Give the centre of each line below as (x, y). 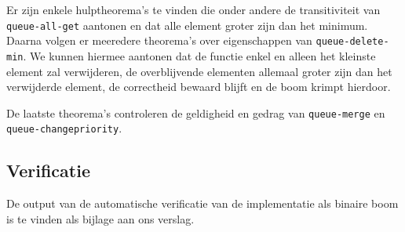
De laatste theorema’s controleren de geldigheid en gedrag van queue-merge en (196, 112)
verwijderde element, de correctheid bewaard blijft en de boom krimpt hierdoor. (199, 87)
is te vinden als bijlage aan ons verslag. (100, 218)
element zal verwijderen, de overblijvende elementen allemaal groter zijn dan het (199, 71)
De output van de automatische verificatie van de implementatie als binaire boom (202, 203)
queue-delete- (352, 42)
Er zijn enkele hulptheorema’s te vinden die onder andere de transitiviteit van (193, 9)
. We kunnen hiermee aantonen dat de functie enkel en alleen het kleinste (199, 55)
